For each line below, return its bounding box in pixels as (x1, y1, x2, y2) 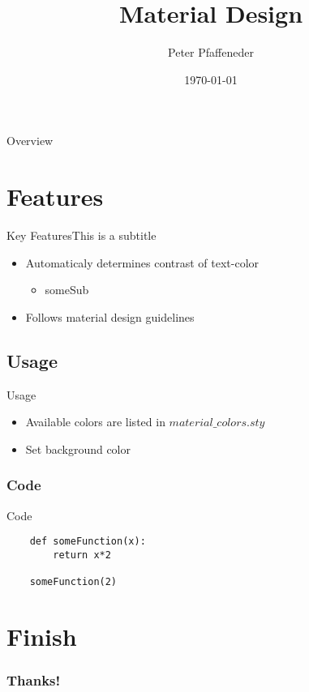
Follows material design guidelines (25, 308, 195, 325)
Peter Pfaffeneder (168, 44, 254, 61)
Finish (6, 620, 77, 653)
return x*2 (53, 549, 111, 561)
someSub (45, 281, 89, 298)
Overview (6, 132, 54, 149)
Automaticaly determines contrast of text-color (25, 254, 260, 271)
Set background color (25, 440, 131, 457)
